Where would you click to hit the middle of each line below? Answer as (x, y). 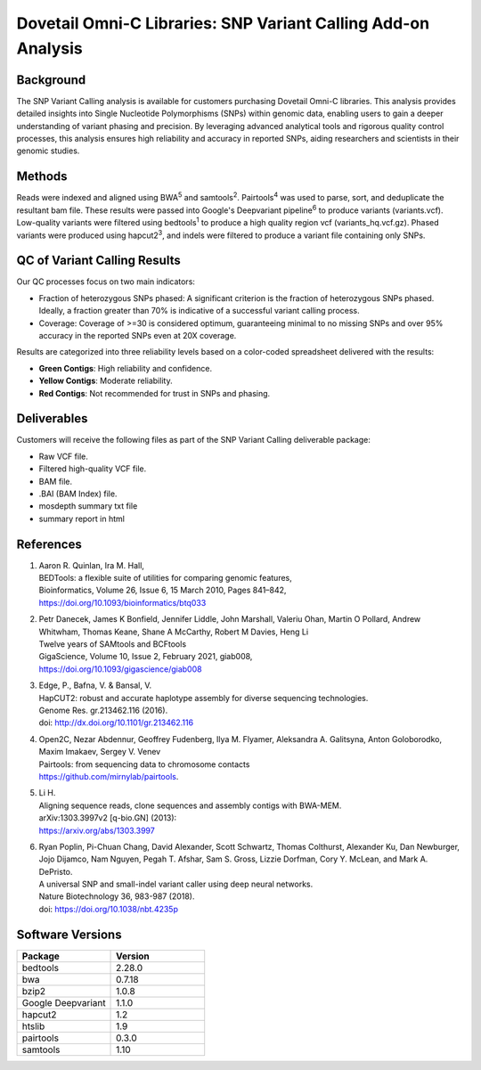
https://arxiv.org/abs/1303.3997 (97, 830)
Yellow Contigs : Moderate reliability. (106, 381)
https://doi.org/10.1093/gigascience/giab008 (120, 669)
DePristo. (56, 871)
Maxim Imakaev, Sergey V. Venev (100, 752)
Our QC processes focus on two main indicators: (106, 282)
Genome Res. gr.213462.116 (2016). (103, 710)
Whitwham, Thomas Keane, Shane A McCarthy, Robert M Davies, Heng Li (174, 632)
